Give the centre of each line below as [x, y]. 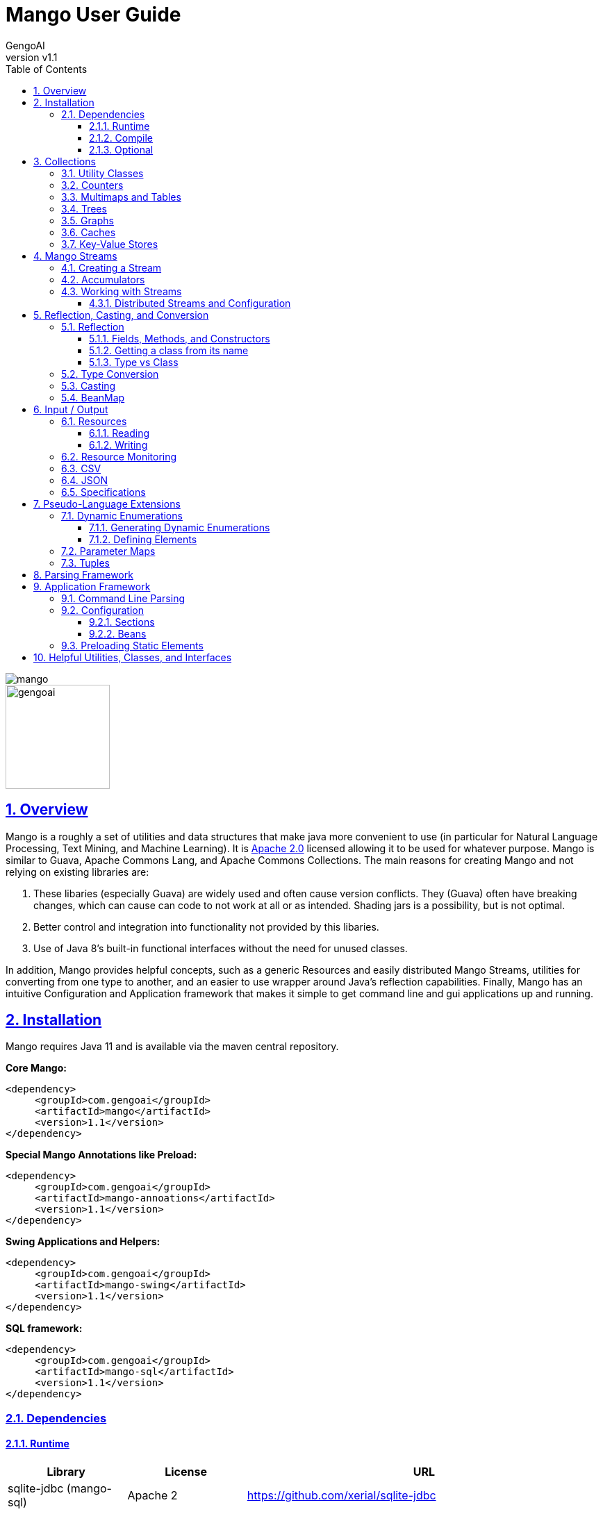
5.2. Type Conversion [110, 374]
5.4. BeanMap [93, 397]
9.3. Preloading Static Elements [132, 645]
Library [66, 1472]
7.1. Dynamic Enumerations [122, 515]
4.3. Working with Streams [122, 291]
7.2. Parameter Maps [108, 551]
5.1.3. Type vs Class [134, 362]
